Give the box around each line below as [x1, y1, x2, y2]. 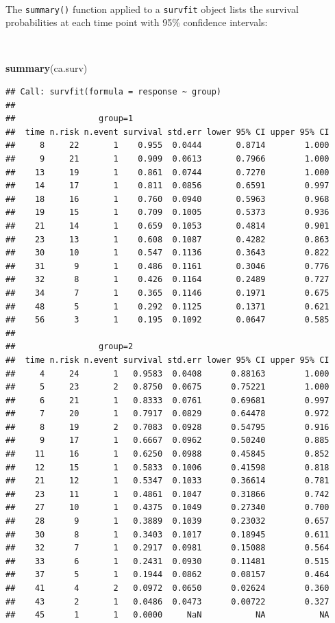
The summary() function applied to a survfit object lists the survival [5, 1, 299, 16]
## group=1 [5, 114, 134, 124]
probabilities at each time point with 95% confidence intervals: [5, 15, 268, 29]
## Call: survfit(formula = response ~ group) [5, 87, 221, 97]
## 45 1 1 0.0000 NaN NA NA [5, 610, 330, 620]
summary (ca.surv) [5, 61, 88, 75]
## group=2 [5, 342, 134, 352]
